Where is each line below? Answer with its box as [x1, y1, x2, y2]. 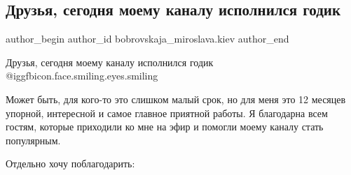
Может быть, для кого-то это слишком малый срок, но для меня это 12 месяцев [6, 91, 346, 106]
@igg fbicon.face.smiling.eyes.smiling [6, 68, 158, 83]
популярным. [6, 132, 61, 147]
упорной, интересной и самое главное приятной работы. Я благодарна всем [6, 105, 328, 120]
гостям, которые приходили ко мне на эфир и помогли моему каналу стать [6, 119, 324, 134]
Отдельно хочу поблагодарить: [6, 156, 135, 171]
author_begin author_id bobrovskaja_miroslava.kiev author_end [6, 31, 289, 46]
